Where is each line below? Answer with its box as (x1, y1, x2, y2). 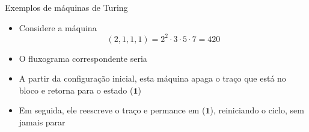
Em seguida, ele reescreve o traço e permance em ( (19, 104, 206, 116)
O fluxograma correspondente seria (19, 52, 147, 64)
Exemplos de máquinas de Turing (5, 1, 128, 13)
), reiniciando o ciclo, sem (210, 104, 304, 116)
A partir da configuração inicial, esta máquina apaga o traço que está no (19, 72, 286, 85)
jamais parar (19, 116, 66, 128)
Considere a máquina (19, 21, 97, 34)
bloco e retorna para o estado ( (19, 83, 133, 96)
